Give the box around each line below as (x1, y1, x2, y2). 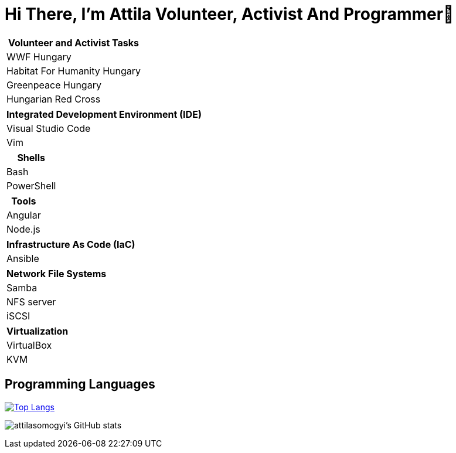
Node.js (6, 223, 40, 235)
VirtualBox (6, 339, 52, 351)
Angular (6, 209, 41, 221)
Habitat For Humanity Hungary (6, 64, 141, 77)
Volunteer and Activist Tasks (8, 36, 139, 49)
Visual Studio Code (6, 122, 91, 134)
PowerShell (6, 179, 56, 192)
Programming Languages (5, 377, 155, 392)
